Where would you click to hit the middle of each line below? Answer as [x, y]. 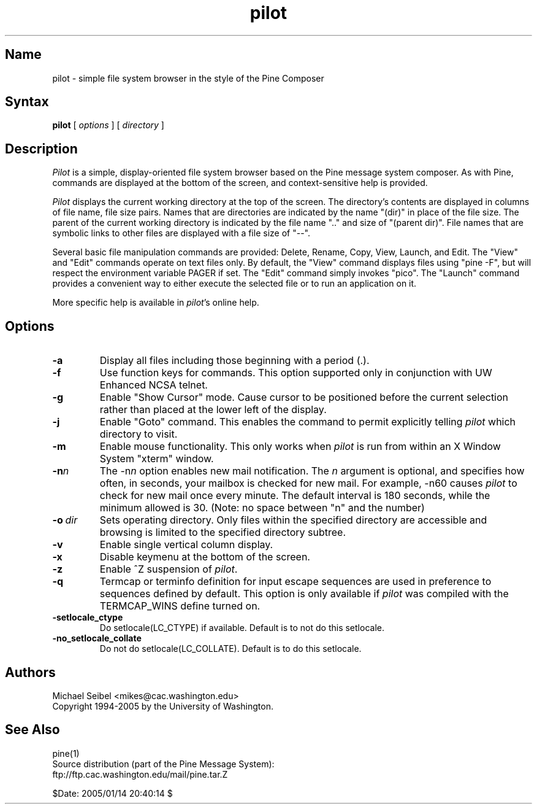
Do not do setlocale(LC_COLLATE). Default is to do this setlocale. [230, 649]
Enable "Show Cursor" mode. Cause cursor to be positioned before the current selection [304, 397]
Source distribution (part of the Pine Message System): [163, 764]
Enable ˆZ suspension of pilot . [169, 569]
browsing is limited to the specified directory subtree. [223, 532]
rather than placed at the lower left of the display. [213, 410]
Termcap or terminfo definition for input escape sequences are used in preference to [295, 582]
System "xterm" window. [157, 459]
